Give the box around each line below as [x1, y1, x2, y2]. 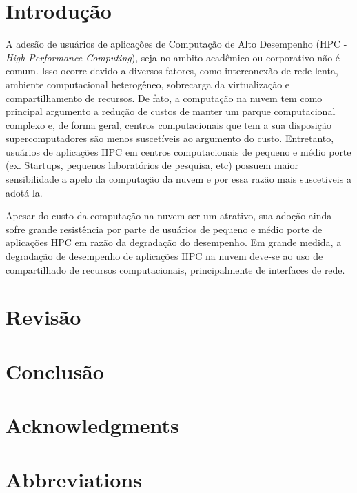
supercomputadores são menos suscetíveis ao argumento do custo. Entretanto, [6, 131, 334, 145]
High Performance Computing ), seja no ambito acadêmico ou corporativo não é [6, 50, 340, 64]
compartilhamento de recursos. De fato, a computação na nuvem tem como [6, 90, 323, 105]
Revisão [6, 303, 81, 331]
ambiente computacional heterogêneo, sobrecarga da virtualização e [6, 77, 290, 91]
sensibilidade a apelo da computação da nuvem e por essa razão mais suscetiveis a [6, 172, 351, 186]
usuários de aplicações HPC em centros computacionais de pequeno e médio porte [6, 144, 351, 159]
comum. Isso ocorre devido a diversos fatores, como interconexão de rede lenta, [6, 63, 338, 78]
